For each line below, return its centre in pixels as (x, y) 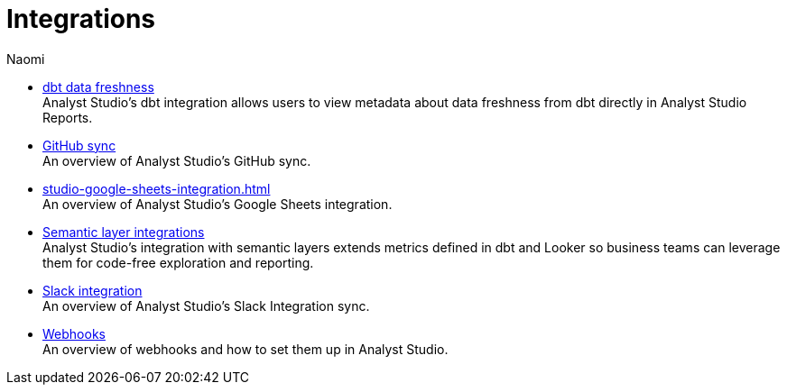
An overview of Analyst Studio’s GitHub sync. (177, 160)
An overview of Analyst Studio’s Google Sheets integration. (218, 204)
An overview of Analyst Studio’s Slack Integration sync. (206, 305)
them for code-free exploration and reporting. (178, 262)
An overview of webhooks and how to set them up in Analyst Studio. (245, 349)
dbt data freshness (98, 87)
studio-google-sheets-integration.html (157, 188)
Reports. (68, 117)
